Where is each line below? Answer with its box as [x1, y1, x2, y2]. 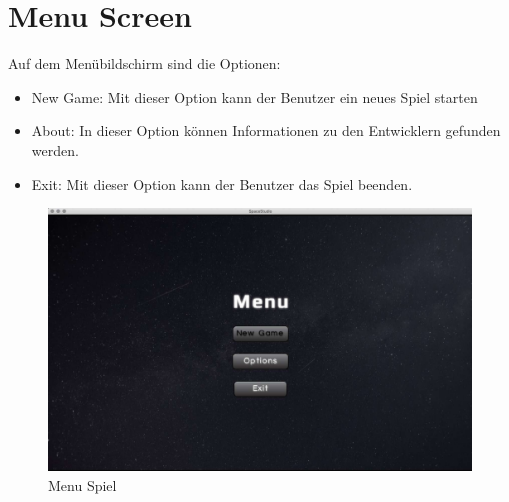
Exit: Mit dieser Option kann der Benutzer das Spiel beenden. [31, 173, 413, 194]
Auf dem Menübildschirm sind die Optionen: [8, 53, 281, 74]
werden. [31, 139, 79, 160]
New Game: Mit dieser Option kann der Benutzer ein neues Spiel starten [31, 86, 478, 107]
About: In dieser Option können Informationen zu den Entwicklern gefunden [31, 120, 501, 141]
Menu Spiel [48, 475, 117, 496]
